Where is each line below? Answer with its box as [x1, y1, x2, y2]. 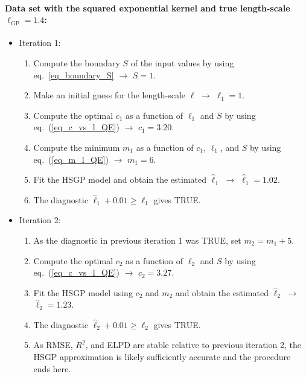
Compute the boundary [33, 56, 120, 69]
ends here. [33, 362, 71, 375]
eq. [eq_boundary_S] [33, 68, 114, 81]
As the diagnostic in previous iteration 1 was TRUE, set [33, 233, 241, 246]
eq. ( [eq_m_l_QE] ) [33, 153, 109, 165]
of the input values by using [130, 56, 234, 69]
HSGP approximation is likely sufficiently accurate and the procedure [33, 350, 291, 363]
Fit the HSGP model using [33, 286, 133, 299]
